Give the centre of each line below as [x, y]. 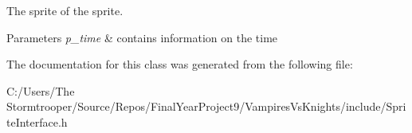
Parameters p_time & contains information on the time [142, 37]
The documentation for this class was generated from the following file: [180, 64]
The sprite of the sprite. [65, 10]
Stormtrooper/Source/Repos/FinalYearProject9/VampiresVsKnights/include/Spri [206, 106]
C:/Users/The [41, 90]
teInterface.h [37, 121]
